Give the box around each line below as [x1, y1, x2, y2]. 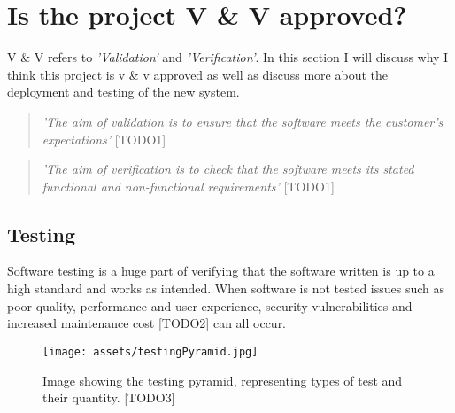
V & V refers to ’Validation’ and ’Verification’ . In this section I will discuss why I [7, 48, 449, 66]
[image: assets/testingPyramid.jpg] [42, 345, 258, 358]
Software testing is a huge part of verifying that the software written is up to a [7, 261, 435, 280]
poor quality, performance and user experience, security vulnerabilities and [7, 296, 413, 315]
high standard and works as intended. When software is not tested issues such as [7, 279, 445, 298]
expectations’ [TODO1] [42, 129, 166, 148]
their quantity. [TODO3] [42, 388, 175, 407]
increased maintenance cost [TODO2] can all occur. [7, 314, 287, 332]
